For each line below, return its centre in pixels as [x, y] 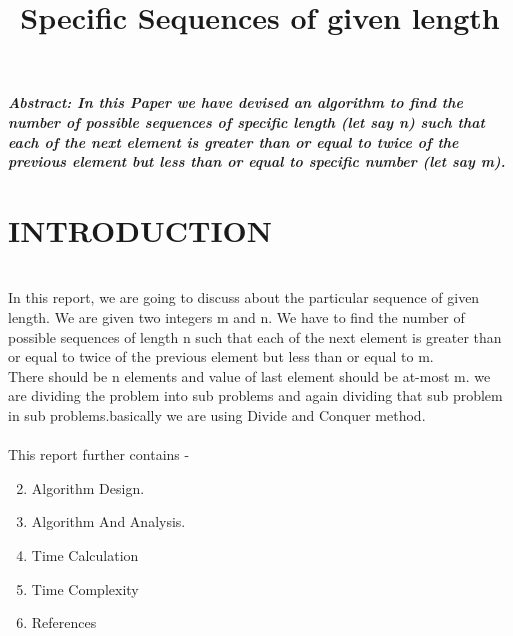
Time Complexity [85, 588]
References [64, 622]
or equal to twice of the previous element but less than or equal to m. [221, 356]
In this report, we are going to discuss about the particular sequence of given [244, 297]
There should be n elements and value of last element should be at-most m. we [249, 375]
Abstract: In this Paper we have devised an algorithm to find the [235, 102]
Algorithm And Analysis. [108, 521]
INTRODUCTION [140, 229]
